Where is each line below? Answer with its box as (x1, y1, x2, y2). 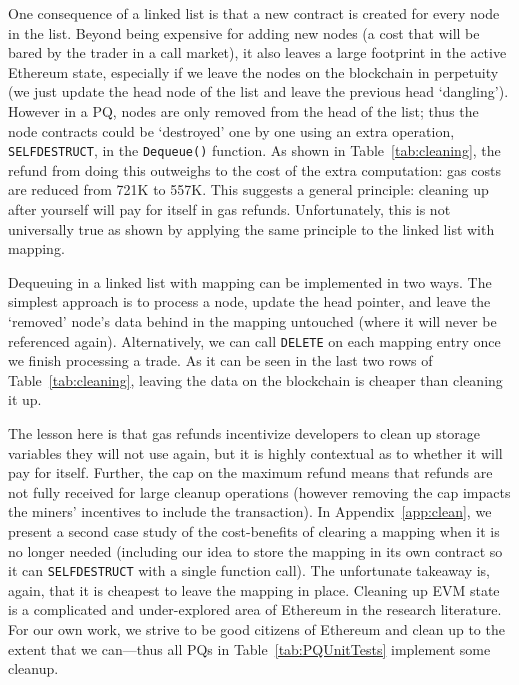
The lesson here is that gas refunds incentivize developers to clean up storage (8, 423, 480, 443)
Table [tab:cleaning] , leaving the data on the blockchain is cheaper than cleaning (8, 369, 503, 390)
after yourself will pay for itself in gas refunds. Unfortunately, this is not (8, 199, 451, 219)
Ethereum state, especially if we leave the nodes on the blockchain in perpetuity (8, 61, 499, 82)
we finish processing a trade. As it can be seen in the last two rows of (8, 350, 433, 371)
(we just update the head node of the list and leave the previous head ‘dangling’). (8, 81, 509, 102)
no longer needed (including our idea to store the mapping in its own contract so (8, 540, 503, 561)
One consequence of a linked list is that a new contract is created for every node (8, 3, 500, 23)
